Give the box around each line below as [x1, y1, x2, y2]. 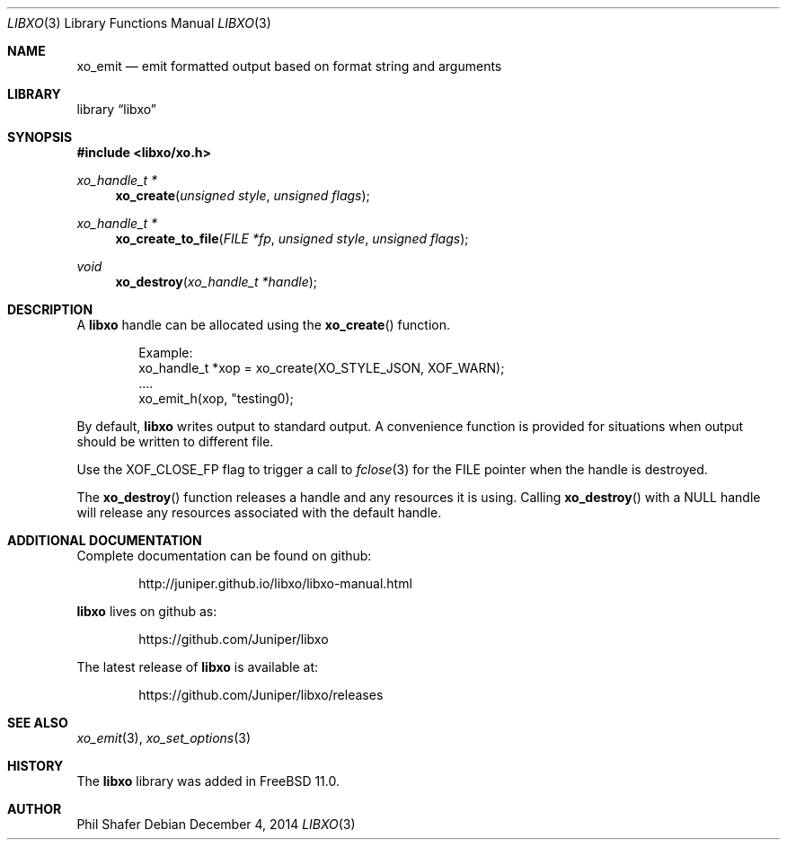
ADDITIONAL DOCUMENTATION [7, 533, 202, 548]
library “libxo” [76, 101, 156, 117]
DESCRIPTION [7, 302, 93, 317]
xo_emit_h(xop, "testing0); [138, 391, 294, 406]
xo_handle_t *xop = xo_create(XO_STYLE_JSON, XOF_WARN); [138, 360, 505, 375]
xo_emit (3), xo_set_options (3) [76, 730, 252, 746]
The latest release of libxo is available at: [76, 659, 319, 675]
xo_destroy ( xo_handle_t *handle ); [115, 274, 318, 289]
